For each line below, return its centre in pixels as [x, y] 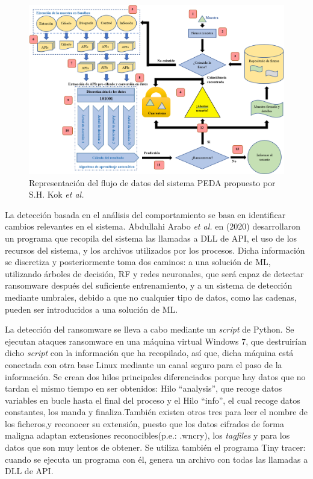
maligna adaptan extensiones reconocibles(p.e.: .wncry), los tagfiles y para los [147, 435]
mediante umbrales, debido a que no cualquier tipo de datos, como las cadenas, [151, 297]
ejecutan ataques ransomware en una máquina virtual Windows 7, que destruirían [156, 341]
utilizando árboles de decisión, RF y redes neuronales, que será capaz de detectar [154, 273]
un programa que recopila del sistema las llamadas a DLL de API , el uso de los [151, 238]
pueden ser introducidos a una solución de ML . [91, 309]
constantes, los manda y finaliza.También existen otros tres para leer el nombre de [156, 412]
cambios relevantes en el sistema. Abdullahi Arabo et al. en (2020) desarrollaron [153, 226]
